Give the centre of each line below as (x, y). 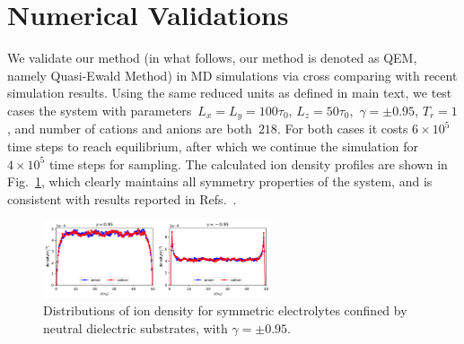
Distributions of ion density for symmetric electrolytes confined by (225, 310)
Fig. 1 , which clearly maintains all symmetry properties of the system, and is (220, 181)
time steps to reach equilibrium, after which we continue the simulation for (213, 146)
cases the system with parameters (100, 110)
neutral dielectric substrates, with (136, 327)
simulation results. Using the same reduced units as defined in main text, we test (230, 93)
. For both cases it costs (342, 129)
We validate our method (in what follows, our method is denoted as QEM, (212, 58)
